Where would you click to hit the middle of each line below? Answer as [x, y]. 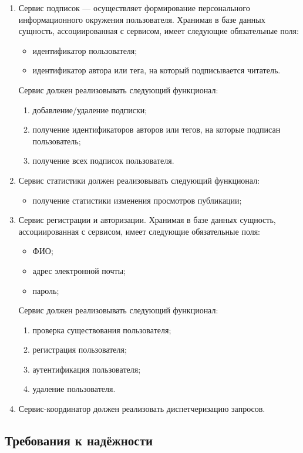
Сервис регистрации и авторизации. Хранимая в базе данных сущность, [147, 220]
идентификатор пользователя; [85, 50]
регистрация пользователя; [80, 349]
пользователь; [57, 141]
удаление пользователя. [74, 389]
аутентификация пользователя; [87, 369]
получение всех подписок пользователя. [103, 160]
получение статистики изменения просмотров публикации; [137, 200]
